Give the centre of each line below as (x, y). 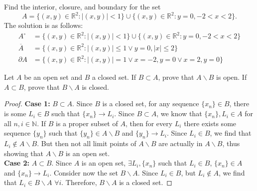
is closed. (96, 87)
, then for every (149, 123)
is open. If (232, 77)
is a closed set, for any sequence (151, 103)
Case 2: (17, 163)
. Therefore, (79, 182)
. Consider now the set (84, 172)
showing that (24, 153)
